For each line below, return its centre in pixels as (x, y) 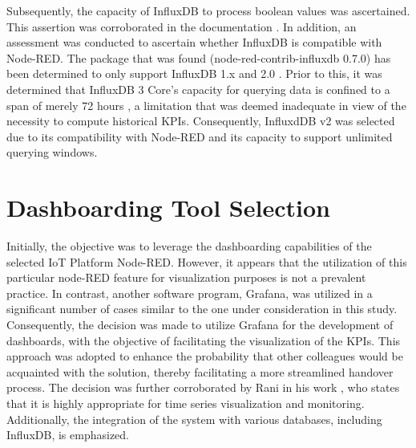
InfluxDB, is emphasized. (68, 435)
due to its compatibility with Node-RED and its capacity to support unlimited (200, 136)
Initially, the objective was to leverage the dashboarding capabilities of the (189, 246)
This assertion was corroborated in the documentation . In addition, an (182, 26)
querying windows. (52, 152)
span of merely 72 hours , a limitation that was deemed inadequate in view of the (206, 105)
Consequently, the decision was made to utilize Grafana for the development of (200, 325)
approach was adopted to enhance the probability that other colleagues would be (205, 356)
